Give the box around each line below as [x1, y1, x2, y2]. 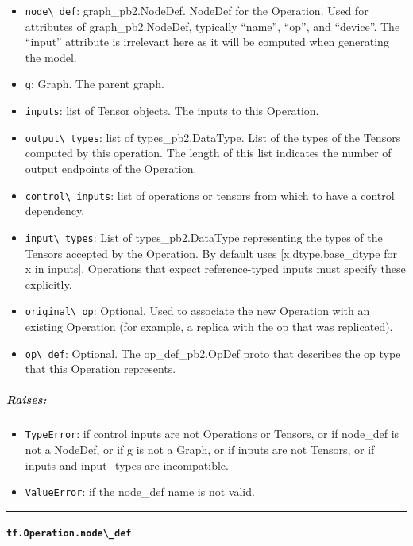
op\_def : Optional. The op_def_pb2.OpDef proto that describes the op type [25, 344, 401, 361]
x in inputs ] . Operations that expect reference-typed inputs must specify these [25, 260, 406, 277]
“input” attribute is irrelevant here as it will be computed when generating [25, 33, 389, 50]
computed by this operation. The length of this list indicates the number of [25, 144, 392, 161]
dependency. [25, 202, 85, 219]
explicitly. [25, 275, 72, 292]
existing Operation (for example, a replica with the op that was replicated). [25, 317, 393, 334]
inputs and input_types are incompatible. [25, 456, 229, 473]
